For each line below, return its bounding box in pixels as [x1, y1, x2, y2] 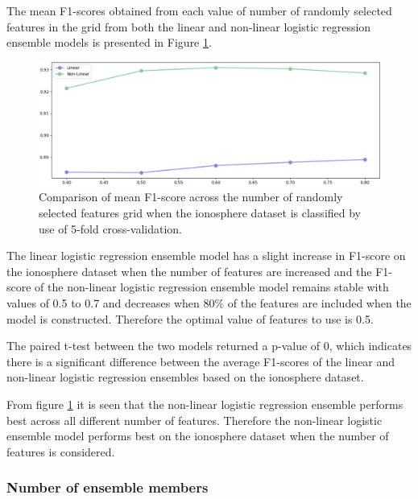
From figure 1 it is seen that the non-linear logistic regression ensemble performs [6, 395, 404, 412]
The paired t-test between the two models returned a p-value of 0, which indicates [6, 337, 412, 354]
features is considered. [6, 443, 115, 460]
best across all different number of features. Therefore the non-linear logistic [6, 411, 383, 428]
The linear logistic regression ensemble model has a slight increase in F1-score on [6, 247, 406, 264]
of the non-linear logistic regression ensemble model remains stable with [35, 278, 389, 295]
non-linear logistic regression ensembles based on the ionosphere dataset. [6, 369, 364, 386]
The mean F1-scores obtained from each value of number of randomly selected [6, 2, 392, 19]
